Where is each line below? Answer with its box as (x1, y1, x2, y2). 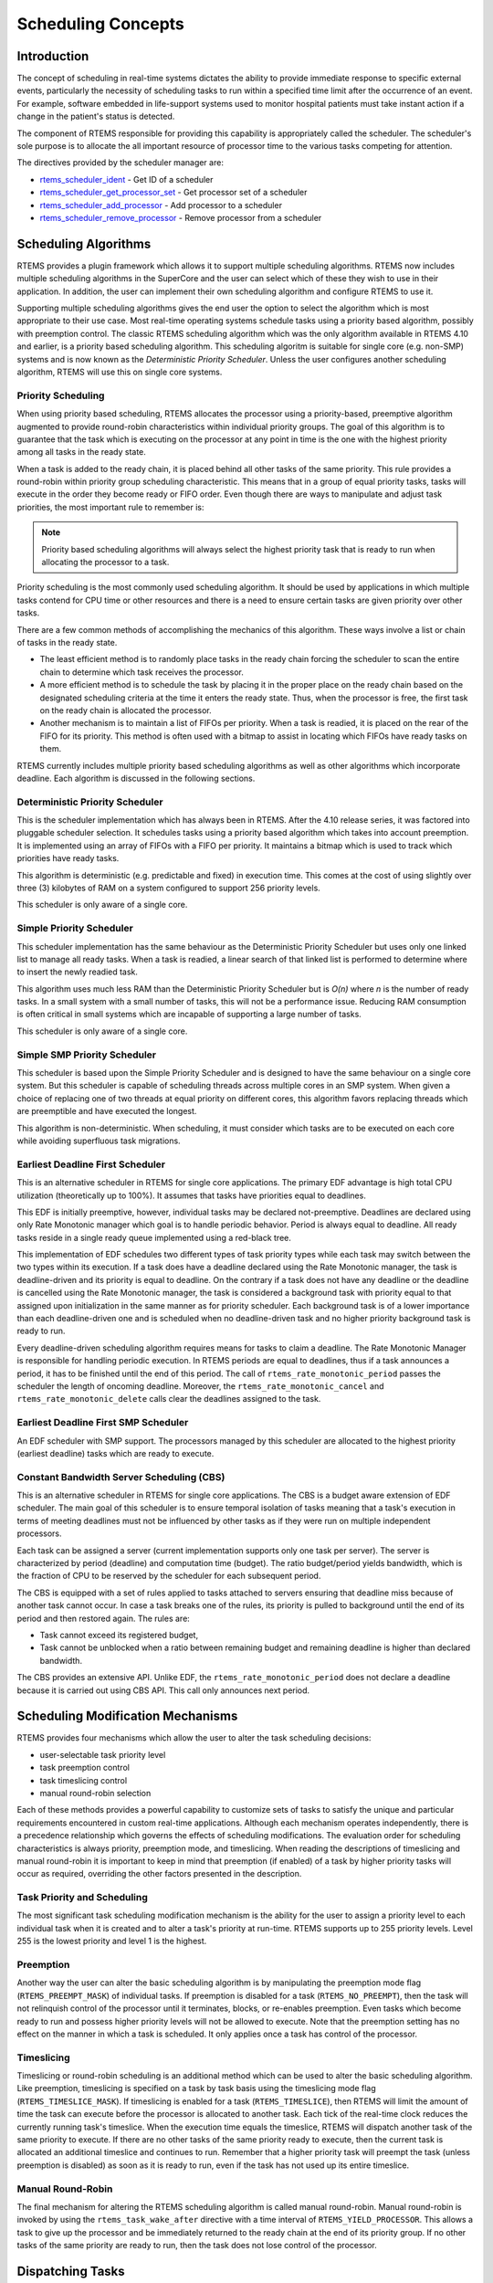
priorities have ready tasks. (16, 853, 120, 864)
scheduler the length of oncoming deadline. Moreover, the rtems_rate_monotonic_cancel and (16, 1380, 384, 1392)
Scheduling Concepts (16, 14, 184, 34)
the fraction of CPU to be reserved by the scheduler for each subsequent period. (16, 1571, 321, 1582)
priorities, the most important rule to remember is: (16, 501, 205, 512)
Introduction (16, 48, 89, 64)
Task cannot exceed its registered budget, (39, 1629, 199, 1640)
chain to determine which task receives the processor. (39, 667, 244, 678)
